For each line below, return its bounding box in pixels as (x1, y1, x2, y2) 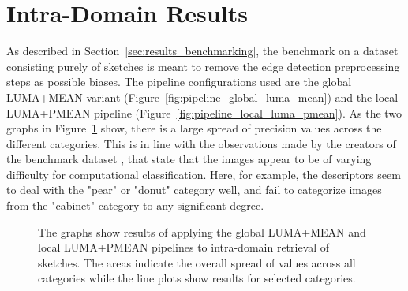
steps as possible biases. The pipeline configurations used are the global (6, 73, 352, 90)
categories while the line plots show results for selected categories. (38, 270, 356, 286)
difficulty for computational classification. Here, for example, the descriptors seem (6, 166, 401, 182)
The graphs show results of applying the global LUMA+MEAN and (38, 223, 366, 240)
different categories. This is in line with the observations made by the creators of (6, 135, 396, 151)
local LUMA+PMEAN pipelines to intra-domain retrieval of (38, 239, 330, 256)
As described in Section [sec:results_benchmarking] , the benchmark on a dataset (6, 43, 399, 59)
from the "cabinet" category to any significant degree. (6, 197, 264, 214)
